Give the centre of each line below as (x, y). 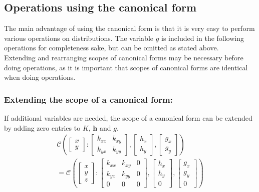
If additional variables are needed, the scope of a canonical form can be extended (128, 117)
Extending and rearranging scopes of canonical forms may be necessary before (124, 57)
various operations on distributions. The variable (79, 38)
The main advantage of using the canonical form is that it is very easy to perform (129, 28)
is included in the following (203, 38)
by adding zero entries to (42, 127)
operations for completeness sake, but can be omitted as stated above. (111, 48)
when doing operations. (40, 77)
